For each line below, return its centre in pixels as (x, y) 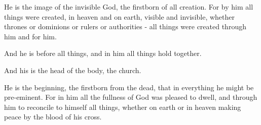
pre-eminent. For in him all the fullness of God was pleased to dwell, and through (131, 97)
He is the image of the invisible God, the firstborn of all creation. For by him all (129, 7)
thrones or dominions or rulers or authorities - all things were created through (125, 26)
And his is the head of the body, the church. (73, 70)
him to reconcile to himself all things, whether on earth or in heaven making (123, 107)
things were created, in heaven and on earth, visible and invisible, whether (120, 16)
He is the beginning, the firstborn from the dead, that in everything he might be (129, 87)
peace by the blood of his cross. (53, 117)
